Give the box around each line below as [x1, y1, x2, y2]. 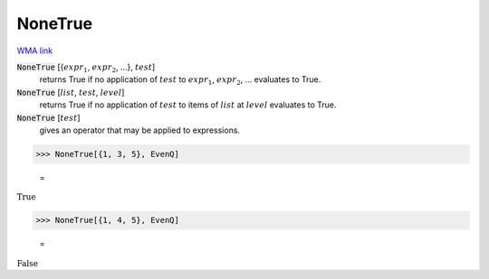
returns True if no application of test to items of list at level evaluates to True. [39, 99, 337, 110]
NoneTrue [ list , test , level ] [16, 87, 125, 98]
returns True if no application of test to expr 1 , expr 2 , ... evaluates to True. [39, 74, 321, 88]
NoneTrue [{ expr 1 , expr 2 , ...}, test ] [16, 61, 156, 74]
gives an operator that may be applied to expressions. [39, 125, 240, 135]
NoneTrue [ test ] [16, 112, 81, 123]
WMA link [16, 45, 53, 56]
